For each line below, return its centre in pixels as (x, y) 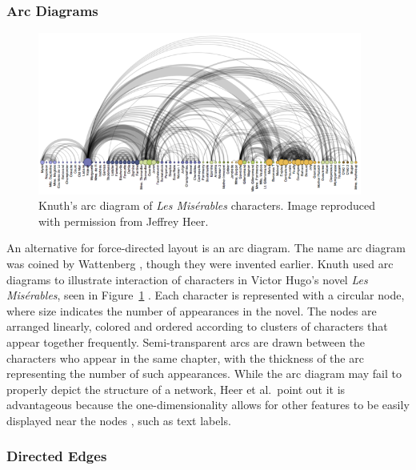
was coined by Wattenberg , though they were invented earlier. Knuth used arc (200, 263)
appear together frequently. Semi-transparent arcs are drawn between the (186, 341)
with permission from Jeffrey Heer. (124, 221)
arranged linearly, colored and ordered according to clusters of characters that (197, 326)
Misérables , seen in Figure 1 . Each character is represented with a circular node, (206, 295)
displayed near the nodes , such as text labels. (119, 420)
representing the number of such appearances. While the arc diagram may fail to (204, 374)
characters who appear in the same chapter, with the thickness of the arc (185, 358)
